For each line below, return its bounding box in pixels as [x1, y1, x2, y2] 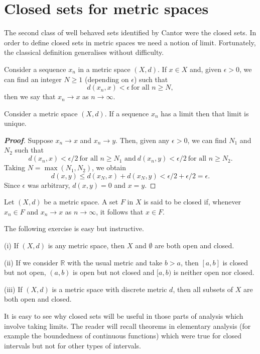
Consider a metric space [4, 108, 78, 118]
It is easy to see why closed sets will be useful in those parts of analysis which [4, 311, 243, 321]
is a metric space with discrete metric [52, 284, 167, 294]
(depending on [85, 74, 129, 84]
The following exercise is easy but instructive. [4, 223, 144, 234]
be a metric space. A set [44, 196, 118, 207]
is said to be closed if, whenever [144, 196, 241, 207]
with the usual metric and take [67, 257, 163, 267]
